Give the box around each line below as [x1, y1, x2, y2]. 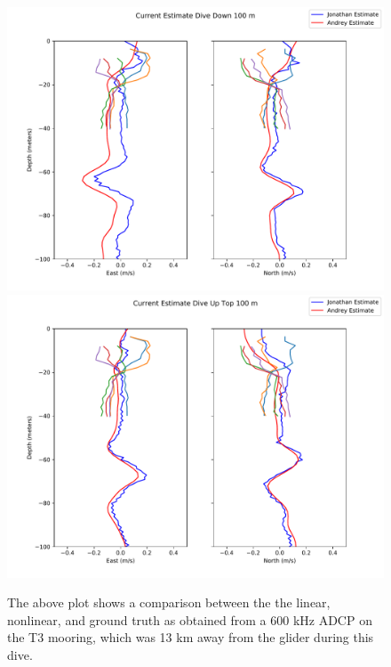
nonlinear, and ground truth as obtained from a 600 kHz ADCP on [7, 610, 372, 629]
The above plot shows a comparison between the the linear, [7, 593, 331, 612]
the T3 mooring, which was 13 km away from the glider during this [7, 628, 374, 647]
